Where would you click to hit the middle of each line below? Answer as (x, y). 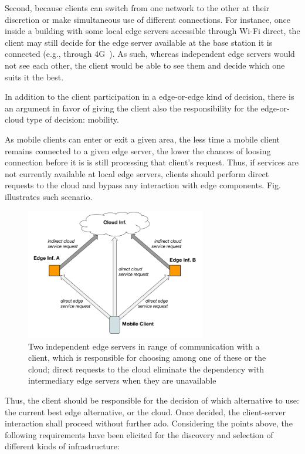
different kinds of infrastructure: (62, 446)
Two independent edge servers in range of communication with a (144, 346)
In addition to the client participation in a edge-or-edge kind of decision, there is (150, 96)
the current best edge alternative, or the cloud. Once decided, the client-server (145, 411)
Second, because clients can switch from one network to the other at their (137, 8)
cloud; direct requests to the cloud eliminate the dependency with (146, 369)
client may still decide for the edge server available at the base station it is (139, 42)
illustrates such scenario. (49, 196)
